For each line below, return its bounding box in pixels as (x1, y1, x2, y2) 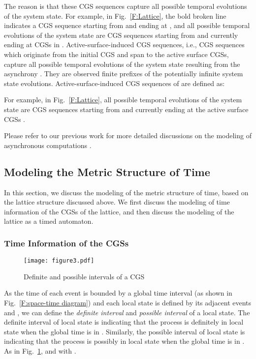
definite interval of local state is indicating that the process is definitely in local (4, 317, 244, 327)
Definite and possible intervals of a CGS (24, 271, 145, 281)
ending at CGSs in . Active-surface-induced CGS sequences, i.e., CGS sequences (4, 39, 245, 50)
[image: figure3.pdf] (24, 257, 95, 265)
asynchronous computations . (4, 140, 92, 150)
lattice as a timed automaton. (4, 216, 94, 226)
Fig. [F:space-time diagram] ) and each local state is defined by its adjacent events (4, 297, 252, 307)
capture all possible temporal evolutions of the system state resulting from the (4, 59, 240, 69)
